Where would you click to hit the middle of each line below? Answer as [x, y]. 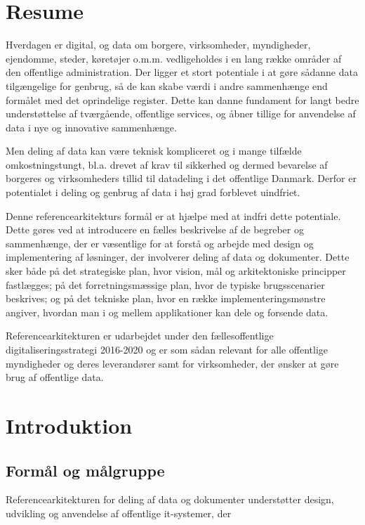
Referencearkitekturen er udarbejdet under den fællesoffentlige [140, 336]
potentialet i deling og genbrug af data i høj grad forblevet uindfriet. [153, 192]
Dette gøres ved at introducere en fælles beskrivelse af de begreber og [155, 229]
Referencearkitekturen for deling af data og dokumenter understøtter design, [170, 499]
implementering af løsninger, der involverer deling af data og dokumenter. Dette [178, 257]
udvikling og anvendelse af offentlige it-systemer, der [119, 513]
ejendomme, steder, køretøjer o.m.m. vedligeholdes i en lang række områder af [174, 58]
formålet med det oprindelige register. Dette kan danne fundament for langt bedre [182, 99]
